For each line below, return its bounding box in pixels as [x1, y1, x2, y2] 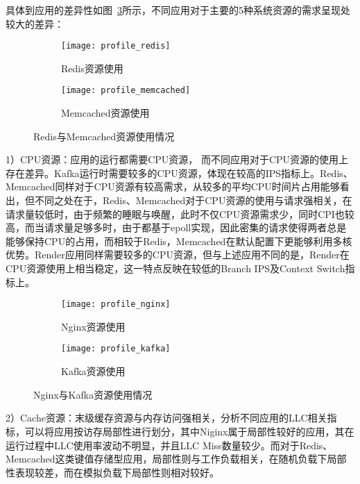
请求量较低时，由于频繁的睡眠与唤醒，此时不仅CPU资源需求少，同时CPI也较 [6, 206, 354, 221]
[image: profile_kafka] [61, 344, 171, 354]
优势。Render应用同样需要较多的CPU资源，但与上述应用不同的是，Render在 [6, 247, 350, 262]
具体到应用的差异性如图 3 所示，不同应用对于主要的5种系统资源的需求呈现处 [6, 3, 350, 17]
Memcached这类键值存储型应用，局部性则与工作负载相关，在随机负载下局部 [6, 451, 347, 466]
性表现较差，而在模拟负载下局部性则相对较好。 [6, 465, 219, 479]
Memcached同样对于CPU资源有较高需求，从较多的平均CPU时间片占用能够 [6, 179, 340, 194]
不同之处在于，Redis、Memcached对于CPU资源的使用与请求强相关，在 [34, 193, 352, 208]
